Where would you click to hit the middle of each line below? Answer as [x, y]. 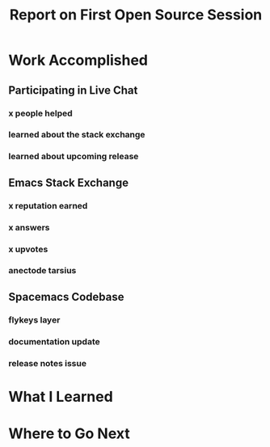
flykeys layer [34, 319]
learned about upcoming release [74, 157]
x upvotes [28, 249]
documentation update [54, 341]
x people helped [40, 113]
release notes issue [48, 363]
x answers [29, 227]
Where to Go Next [70, 433]
